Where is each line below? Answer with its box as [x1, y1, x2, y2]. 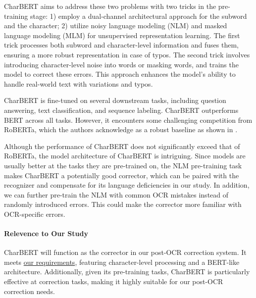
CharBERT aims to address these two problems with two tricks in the [4, 1, 216, 11]
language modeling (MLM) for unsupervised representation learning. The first [4, 30, 240, 40]
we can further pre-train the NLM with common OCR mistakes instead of [4, 189, 229, 199]
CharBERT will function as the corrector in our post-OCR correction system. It [4, 247, 247, 257]
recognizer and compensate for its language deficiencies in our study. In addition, [4, 180, 250, 190]
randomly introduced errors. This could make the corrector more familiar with [4, 199, 242, 209]
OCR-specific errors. [4, 208, 65, 219]
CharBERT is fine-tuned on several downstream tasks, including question [4, 95, 226, 105]
